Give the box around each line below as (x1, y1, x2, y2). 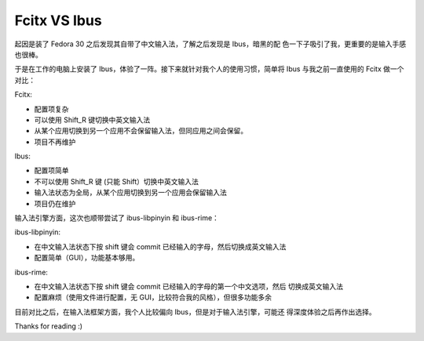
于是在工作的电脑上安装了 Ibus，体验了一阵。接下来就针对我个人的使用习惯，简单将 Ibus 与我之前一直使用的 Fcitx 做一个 (14, 64, 404, 74)
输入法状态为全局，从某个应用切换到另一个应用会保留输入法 (34, 188, 227, 198)
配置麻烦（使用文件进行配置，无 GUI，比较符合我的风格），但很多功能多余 (34, 292, 272, 302)
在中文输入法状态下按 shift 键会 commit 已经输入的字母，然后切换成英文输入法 (34, 241, 287, 251)
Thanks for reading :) (14, 321, 82, 331)
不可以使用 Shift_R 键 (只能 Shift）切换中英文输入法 (34, 176, 199, 186)
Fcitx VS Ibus (14, 12, 102, 29)
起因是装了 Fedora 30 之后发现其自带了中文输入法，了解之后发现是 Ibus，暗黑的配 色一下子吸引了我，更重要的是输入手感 (14, 39, 407, 49)
